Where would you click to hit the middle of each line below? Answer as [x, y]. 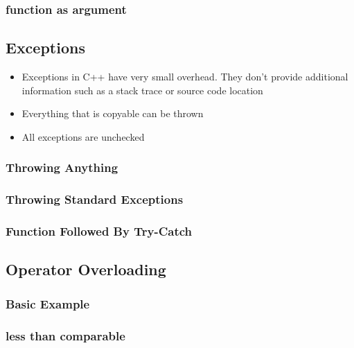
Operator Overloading [86, 269]
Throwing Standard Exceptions [95, 199]
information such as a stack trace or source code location [142, 90]
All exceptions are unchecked [83, 136]
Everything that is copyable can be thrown [113, 113]
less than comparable [65, 335]
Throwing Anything [62, 167]
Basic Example [48, 303]
